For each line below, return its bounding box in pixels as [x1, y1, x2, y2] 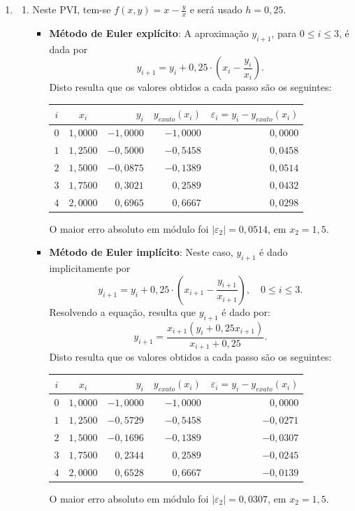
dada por [49, 41, 88, 56]
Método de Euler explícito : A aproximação [49, 25, 249, 40]
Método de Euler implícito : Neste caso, [49, 245, 233, 259]
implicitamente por [49, 261, 131, 275]
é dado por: [222, 304, 270, 319]
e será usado [189, 2, 242, 16]
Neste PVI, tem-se [32, 2, 111, 16]
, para [271, 25, 297, 40]
